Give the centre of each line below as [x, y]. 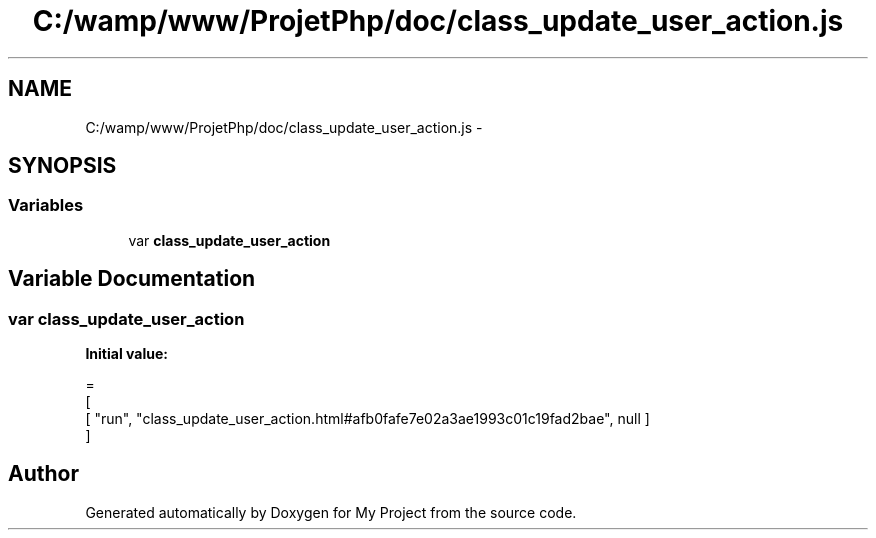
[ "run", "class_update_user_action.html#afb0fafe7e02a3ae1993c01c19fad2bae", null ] [367, 419]
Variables [46, 205]
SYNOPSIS [62, 166]
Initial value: [126, 354]
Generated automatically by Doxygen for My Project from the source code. [331, 512]
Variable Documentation [132, 279]
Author [43, 474]
